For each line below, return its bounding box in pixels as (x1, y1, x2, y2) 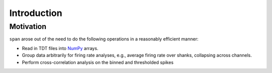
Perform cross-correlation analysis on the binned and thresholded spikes (22, 59, 174, 65)
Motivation (9, 22, 47, 31)
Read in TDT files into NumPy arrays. (22, 45, 99, 51)
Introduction (9, 7, 62, 18)
